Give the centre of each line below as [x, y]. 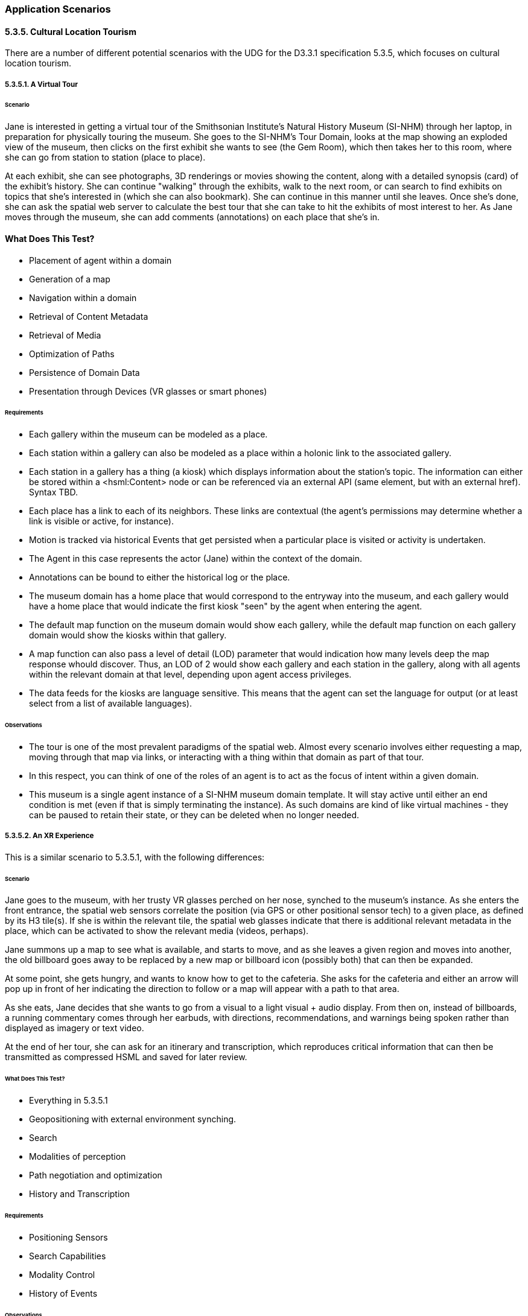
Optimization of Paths [72, 354]
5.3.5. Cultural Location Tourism [71, 31]
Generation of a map [70, 279]
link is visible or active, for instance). [102, 521]
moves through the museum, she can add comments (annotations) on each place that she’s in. [192, 217]
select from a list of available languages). [110, 704]
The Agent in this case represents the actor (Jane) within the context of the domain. [196, 559]
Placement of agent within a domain [100, 260]
